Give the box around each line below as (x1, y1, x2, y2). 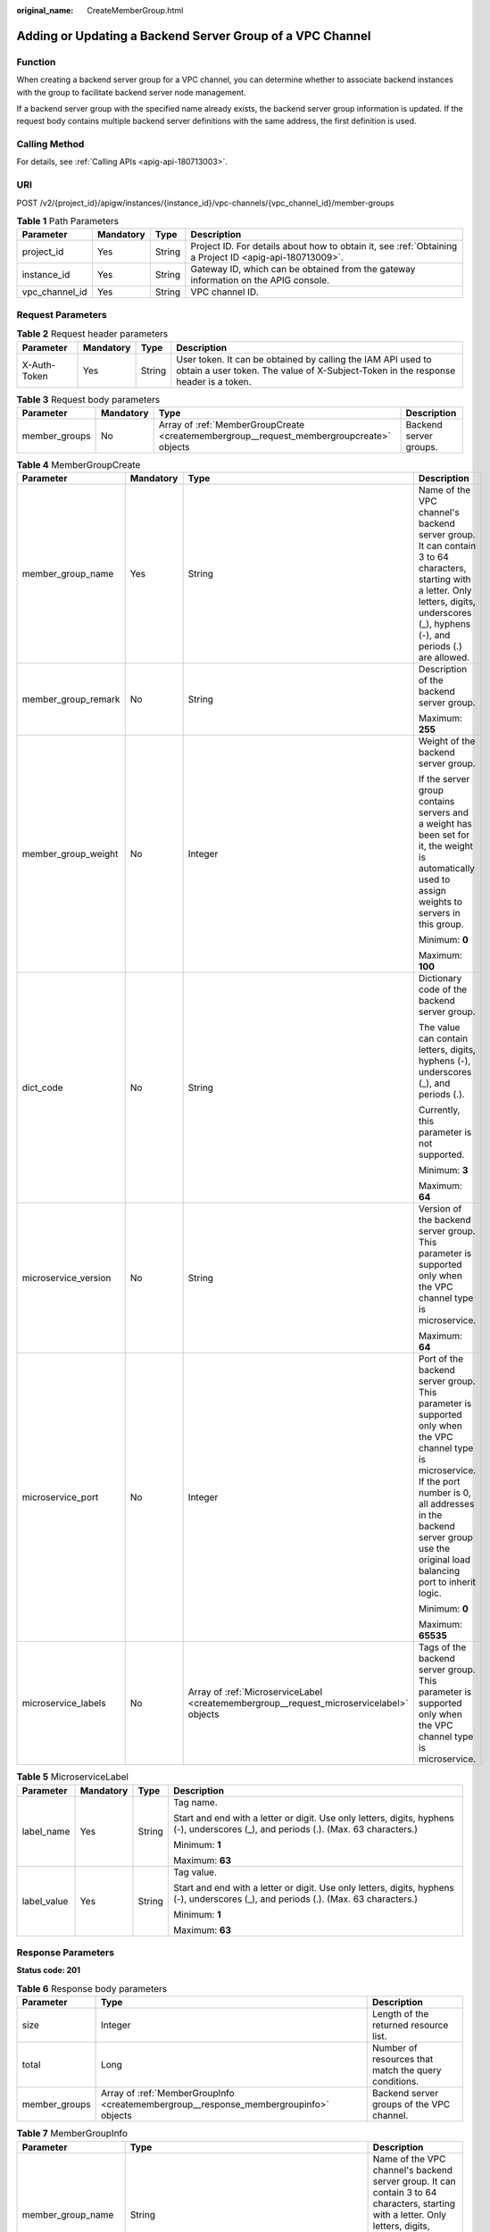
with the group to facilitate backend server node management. (16, 87, 246, 97)
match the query (371, 2064, 442, 2077)
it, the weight (418, 840, 473, 853)
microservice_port (21, 1491, 99, 1503)
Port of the (418, 1353, 464, 1365)
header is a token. (175, 375, 252, 387)
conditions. (371, 2076, 419, 2088)
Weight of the (418, 735, 476, 747)
